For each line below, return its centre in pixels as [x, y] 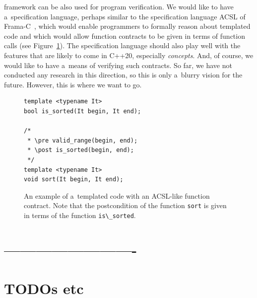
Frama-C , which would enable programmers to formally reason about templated [127, 26]
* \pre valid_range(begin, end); [83, 140]
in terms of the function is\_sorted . [80, 215]
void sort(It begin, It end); [74, 180]
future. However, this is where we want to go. [73, 84]
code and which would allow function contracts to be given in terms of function [125, 36]
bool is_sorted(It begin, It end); [83, 111]
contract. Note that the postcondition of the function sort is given [125, 205]
